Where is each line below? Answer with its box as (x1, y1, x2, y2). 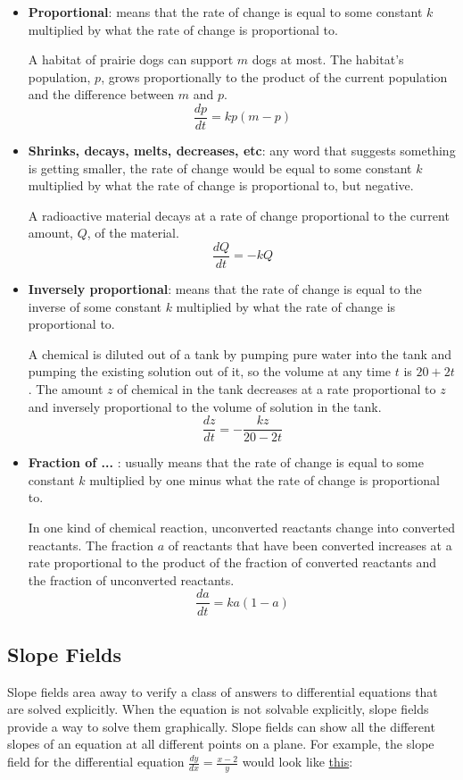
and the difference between (28, 85, 175, 104)
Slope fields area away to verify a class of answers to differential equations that (7, 682, 438, 700)
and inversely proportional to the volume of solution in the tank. (28, 397, 382, 415)
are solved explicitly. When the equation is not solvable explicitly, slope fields (7, 700, 429, 718)
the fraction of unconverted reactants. (28, 570, 235, 589)
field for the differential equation (7, 752, 185, 771)
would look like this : (242, 752, 353, 771)
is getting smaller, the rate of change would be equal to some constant (28, 158, 412, 177)
